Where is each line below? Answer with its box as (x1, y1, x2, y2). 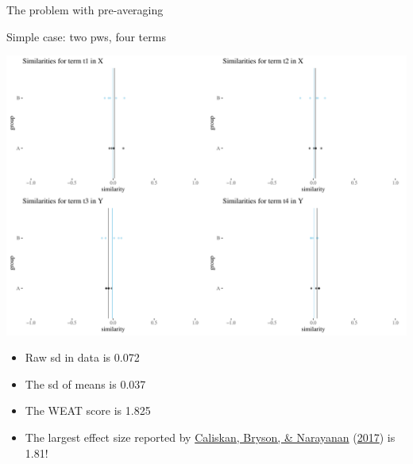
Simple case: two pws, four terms (6, 28, 166, 44)
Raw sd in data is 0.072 (25, 349, 140, 366)
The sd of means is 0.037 (25, 375, 146, 392)
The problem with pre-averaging (6, 2, 164, 17)
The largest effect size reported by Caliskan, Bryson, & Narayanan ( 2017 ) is (25, 428, 396, 445)
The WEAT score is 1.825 (25, 402, 151, 419)
